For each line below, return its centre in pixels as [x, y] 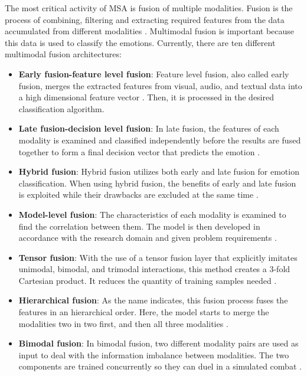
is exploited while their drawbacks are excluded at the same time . [138, 194]
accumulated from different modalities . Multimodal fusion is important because [150, 31]
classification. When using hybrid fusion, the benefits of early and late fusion [157, 183]
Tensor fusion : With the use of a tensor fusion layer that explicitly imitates [158, 257]
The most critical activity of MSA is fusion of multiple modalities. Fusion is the [149, 8]
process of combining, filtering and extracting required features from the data [145, 19]
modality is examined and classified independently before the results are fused [160, 140]
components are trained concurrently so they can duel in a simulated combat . [160, 366]
